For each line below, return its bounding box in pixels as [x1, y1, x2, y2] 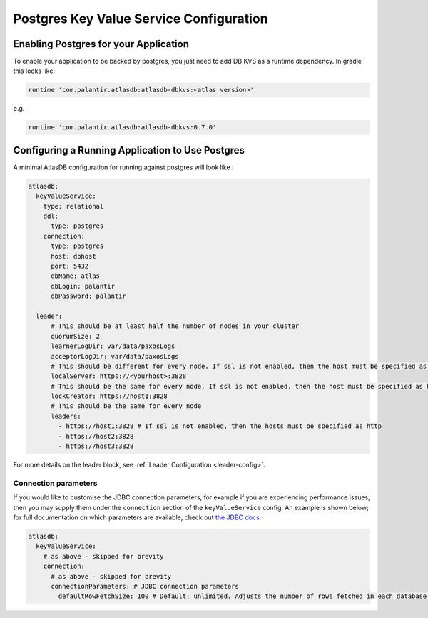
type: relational [43, 202, 104, 210]
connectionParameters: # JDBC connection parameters [51, 582, 239, 590]
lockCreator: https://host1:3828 [51, 392, 168, 400]
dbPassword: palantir [51, 292, 126, 300]
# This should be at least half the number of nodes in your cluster [51, 322, 300, 330]
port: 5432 [51, 262, 89, 271]
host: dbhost [51, 252, 96, 260]
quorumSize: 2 [51, 332, 100, 340]
